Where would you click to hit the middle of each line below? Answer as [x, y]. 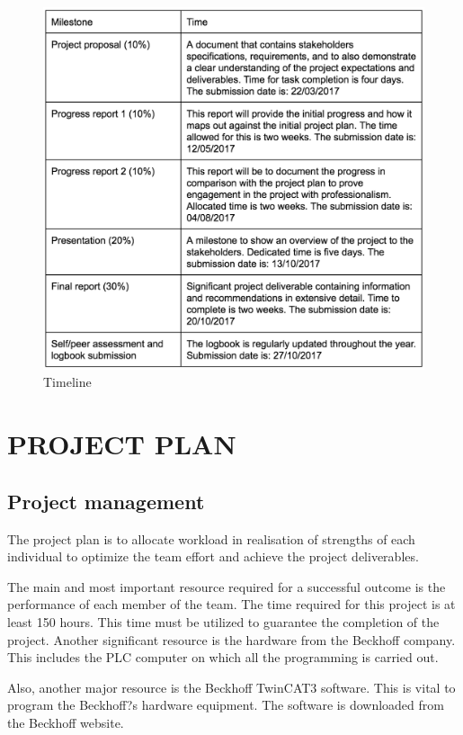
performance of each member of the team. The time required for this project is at [231, 604]
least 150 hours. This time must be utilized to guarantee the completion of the [223, 622]
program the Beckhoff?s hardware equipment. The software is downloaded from [226, 705]
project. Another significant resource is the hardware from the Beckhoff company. [231, 639]
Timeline [67, 382]
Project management [106, 501]
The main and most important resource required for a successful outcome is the [227, 586]
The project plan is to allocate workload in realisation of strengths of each [211, 538]
